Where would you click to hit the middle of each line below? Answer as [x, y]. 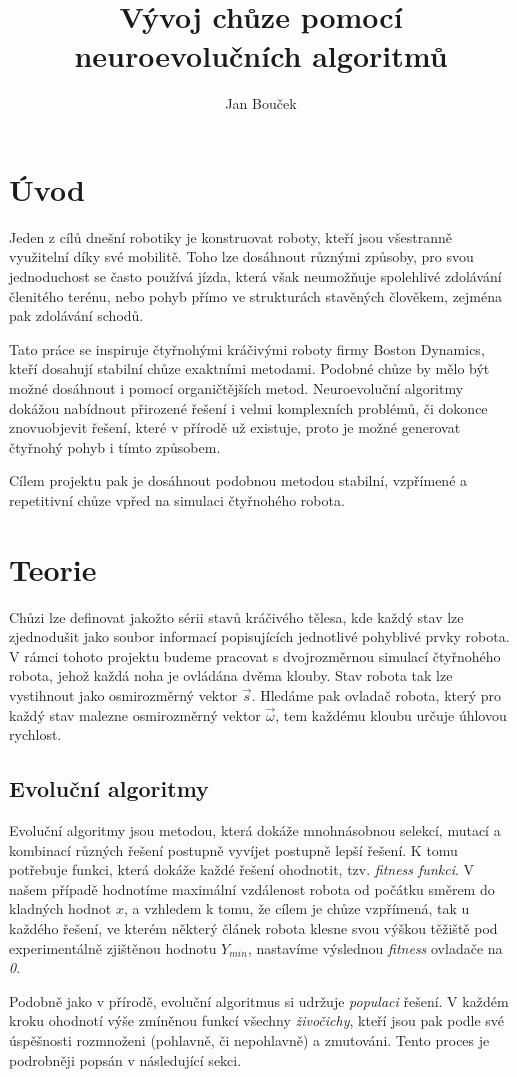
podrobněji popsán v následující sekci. [125, 1059]
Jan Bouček [261, 103]
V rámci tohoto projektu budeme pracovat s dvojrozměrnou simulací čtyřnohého [255, 655]
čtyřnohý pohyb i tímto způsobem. [115, 446]
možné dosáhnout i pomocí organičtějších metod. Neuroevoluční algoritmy [236, 388]
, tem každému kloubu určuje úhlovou [391, 714]
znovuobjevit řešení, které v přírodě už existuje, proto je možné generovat [235, 427]
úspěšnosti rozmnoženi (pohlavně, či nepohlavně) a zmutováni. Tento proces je [249, 1039]
